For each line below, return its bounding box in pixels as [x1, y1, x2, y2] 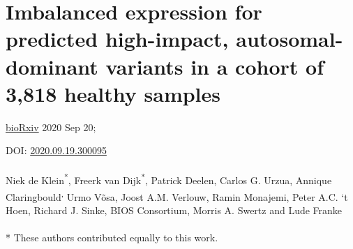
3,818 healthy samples [6, 79, 221, 107]
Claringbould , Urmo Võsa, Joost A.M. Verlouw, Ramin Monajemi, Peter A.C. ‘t [6, 187, 348, 204]
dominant [6, 52, 98, 80]
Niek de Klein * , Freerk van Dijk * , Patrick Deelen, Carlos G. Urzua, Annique [6, 171, 332, 188]
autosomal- [236, 24, 343, 53]
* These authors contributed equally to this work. [6, 230, 218, 245]
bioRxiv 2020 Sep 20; [6, 119, 96, 134]
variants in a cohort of [105, 52, 324, 80]
